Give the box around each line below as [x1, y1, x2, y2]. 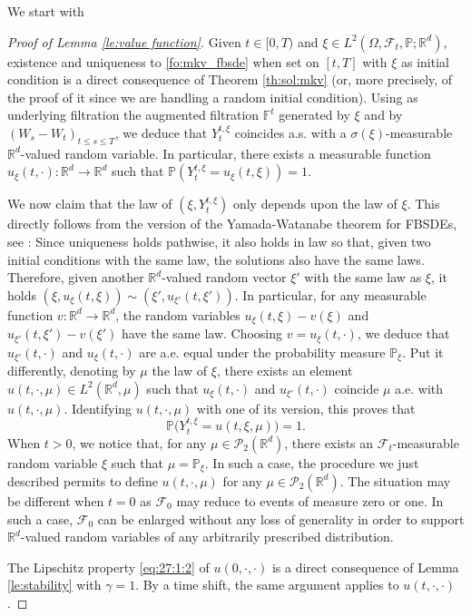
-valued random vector [162, 268, 287, 287]
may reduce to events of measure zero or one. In [176, 491, 444, 510]
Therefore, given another [7, 268, 144, 287]
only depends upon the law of [232, 194, 397, 213]
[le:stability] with [7, 575, 102, 594]
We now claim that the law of [7, 194, 172, 213]
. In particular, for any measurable [234, 285, 427, 304]
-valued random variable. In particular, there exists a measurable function [20, 143, 431, 162]
